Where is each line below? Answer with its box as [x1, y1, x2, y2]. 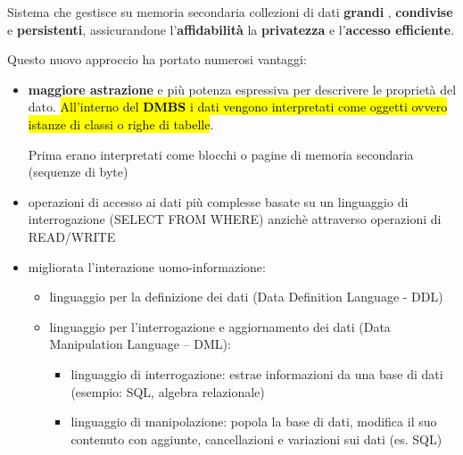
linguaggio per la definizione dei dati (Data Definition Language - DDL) [49, 287, 443, 306]
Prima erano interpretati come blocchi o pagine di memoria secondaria [28, 145, 414, 163]
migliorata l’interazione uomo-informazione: [28, 257, 266, 276]
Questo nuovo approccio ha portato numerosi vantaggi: [7, 50, 307, 69]
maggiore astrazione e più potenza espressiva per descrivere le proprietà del [28, 79, 457, 98]
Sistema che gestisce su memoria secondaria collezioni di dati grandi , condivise [7, 3, 453, 21]
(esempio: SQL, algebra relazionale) [70, 382, 265, 401]
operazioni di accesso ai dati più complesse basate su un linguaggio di [28, 192, 409, 211]
